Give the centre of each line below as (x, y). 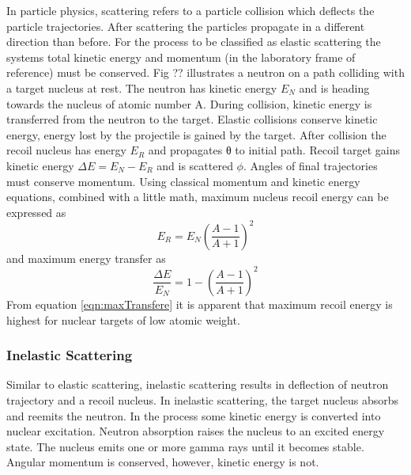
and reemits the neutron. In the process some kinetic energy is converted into (194, 415)
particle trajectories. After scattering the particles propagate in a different (186, 26)
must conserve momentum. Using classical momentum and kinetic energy (183, 181)
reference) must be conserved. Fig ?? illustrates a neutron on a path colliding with (205, 72)
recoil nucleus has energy (66, 150)
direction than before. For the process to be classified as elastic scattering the (194, 42)
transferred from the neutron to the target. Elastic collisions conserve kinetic (192, 119)
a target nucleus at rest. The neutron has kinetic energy (142, 87)
